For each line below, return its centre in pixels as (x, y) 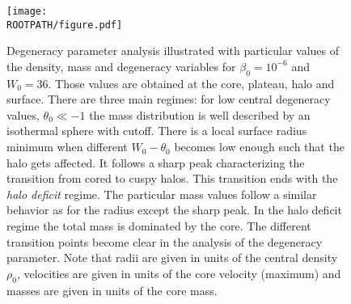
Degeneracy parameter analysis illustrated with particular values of (173, 51)
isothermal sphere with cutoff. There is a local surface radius (157, 131)
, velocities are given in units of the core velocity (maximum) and (179, 273)
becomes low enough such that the (259, 147)
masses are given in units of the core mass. (112, 290)
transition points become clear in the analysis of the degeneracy (165, 241)
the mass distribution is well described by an (200, 114)
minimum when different (67, 147)
